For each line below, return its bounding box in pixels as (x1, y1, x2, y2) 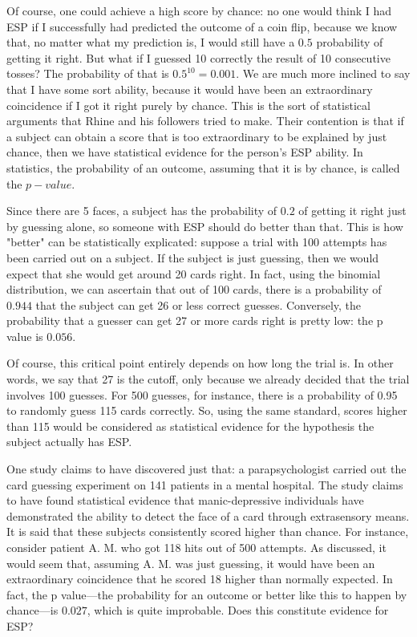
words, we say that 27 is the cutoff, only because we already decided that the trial (6, 371, 410, 387)
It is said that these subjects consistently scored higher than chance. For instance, (6, 523, 409, 540)
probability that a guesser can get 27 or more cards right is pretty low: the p (6, 312, 383, 329)
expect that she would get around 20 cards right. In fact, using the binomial (6, 265, 381, 282)
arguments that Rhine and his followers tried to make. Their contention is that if (6, 112, 404, 129)
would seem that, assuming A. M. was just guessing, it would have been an (6, 554, 375, 571)
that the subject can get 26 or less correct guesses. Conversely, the (35, 296, 362, 313)
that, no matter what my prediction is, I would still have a (6, 34, 295, 51)
